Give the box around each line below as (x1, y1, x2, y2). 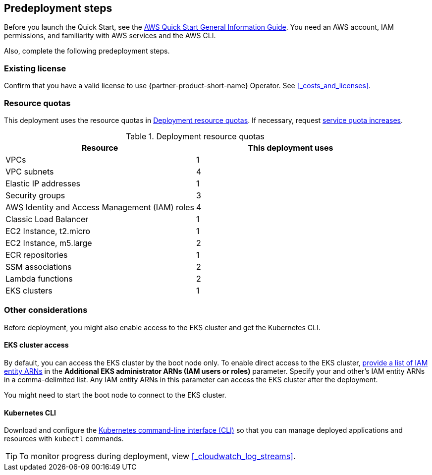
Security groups (5, 190, 65, 200)
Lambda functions (5, 273, 73, 284)
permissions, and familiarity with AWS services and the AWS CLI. (4, 31, 216, 40)
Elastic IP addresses (5, 178, 81, 188)
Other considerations (4, 305, 88, 315)
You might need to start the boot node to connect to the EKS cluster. (4, 390, 226, 399)
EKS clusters (5, 285, 53, 296)
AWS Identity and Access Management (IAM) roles (5, 202, 194, 212)
